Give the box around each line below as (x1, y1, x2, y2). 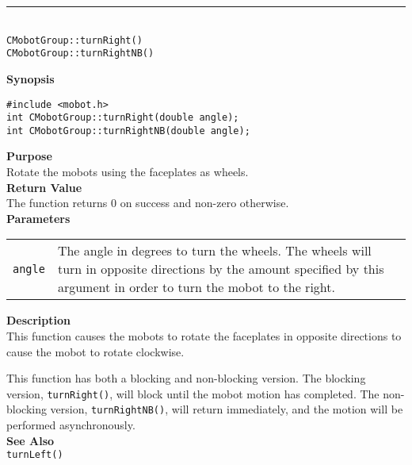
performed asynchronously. (6, 417, 135, 433)
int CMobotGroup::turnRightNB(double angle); (6, 125, 250, 136)
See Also (6, 432, 55, 448)
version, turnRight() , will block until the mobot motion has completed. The (6, 385, 380, 402)
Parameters (6, 209, 71, 226)
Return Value (6, 179, 82, 195)
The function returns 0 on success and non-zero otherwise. (6, 194, 289, 211)
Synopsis (6, 70, 55, 86)
